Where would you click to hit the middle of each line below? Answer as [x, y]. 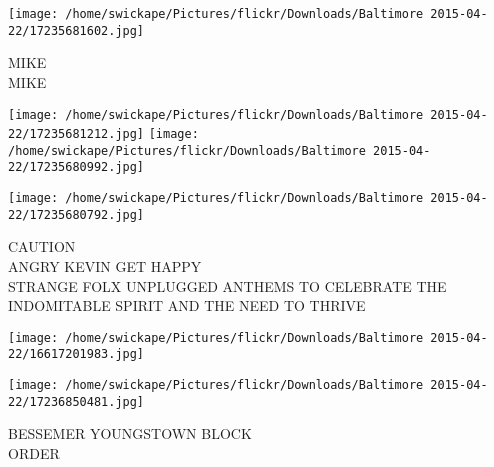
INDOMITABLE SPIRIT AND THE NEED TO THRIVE [187, 305]
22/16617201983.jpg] [76, 354]
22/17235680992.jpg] [76, 167]
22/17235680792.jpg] [76, 214]
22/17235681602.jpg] [76, 30]
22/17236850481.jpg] [76, 401]
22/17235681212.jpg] [76, 134]
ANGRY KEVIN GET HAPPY [105, 266]
